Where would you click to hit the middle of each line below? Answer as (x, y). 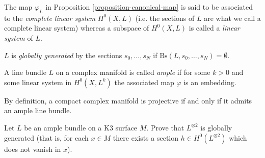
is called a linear (214, 28)
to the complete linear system (50, 18)
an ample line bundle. (38, 110)
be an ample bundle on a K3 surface (81, 127)
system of (19, 37)
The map (18, 7)
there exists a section (146, 137)
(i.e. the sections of (165, 18)
